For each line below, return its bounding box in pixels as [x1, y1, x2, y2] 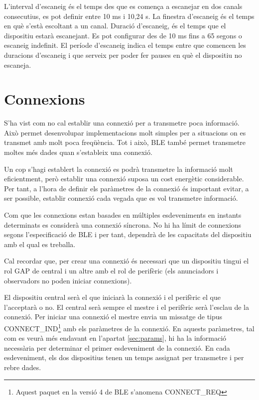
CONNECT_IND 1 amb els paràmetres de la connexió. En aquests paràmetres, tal [4, 321, 255, 333]
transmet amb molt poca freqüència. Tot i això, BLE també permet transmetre [4, 137, 246, 147]
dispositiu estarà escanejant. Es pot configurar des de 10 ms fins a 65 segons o [4, 30, 242, 40]
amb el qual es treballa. [4, 239, 76, 249]
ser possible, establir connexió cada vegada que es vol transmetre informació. [4, 193, 238, 203]
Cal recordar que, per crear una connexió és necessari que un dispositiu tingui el [4, 256, 249, 266]
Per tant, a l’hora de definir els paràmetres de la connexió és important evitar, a [4, 183, 249, 193]
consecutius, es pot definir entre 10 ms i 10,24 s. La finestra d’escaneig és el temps [4, 10, 255, 21]
